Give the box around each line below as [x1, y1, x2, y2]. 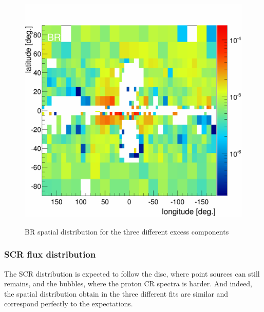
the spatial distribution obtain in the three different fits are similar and [4, 288, 229, 299]
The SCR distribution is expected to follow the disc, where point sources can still [4, 268, 260, 279]
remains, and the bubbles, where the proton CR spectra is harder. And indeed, [4, 278, 252, 289]
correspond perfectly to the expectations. [4, 298, 133, 309]
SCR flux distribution [4, 248, 96, 261]
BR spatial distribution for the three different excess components [25, 226, 229, 237]
